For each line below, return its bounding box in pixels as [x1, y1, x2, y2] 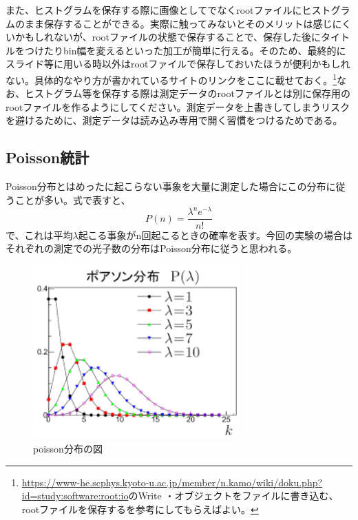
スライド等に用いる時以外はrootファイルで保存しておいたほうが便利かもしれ [6, 56, 350, 71]
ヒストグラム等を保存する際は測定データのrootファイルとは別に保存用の [24, 86, 350, 101]
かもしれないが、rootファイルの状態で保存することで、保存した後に [14, 30, 322, 44]
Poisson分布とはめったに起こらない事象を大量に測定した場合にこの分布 [6, 179, 326, 194]
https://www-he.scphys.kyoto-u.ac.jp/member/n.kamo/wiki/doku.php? [21, 475, 323, 489]
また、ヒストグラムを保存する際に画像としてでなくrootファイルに [6, 3, 302, 17]
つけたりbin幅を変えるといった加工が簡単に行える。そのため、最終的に [24, 43, 346, 57]
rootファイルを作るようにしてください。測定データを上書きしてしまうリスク [6, 99, 350, 114]
